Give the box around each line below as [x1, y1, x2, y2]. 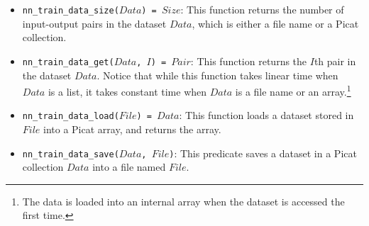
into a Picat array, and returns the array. [43, 122, 221, 136]
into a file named [92, 159, 166, 174]
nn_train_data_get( [22, 57, 114, 67]
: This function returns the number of [180, 2, 344, 16]
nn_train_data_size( [22, 6, 119, 16]
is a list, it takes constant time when [48, 84, 207, 98]
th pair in [314, 53, 356, 68]
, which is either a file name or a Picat [192, 16, 359, 30]
